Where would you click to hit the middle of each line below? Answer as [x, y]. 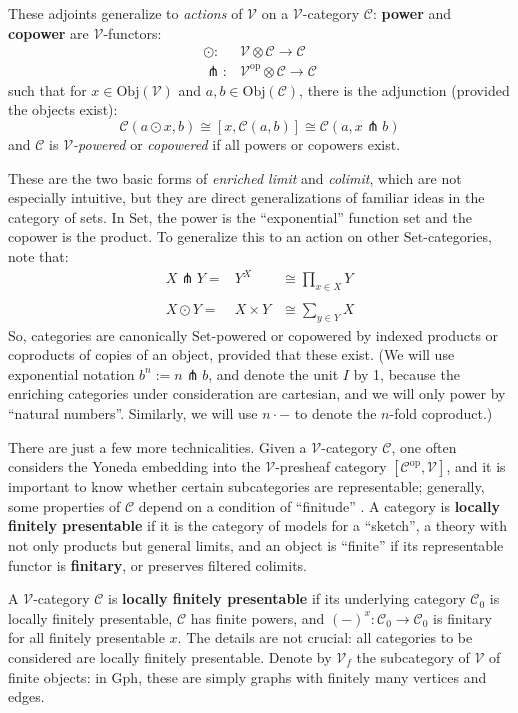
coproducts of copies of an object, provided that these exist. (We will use [231, 354]
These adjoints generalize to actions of [125, 13]
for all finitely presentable [86, 637]
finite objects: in [57, 676]
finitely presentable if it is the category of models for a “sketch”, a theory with [258, 525]
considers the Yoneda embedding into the [134, 466]
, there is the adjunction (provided [404, 89]
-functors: [132, 32]
